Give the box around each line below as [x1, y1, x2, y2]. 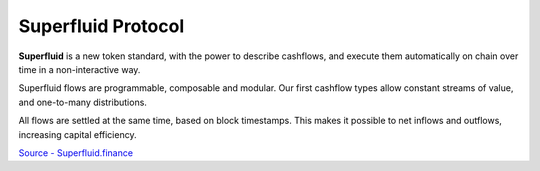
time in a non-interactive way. [18, 63, 141, 75]
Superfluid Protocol [18, 15, 185, 37]
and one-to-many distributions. [18, 96, 147, 108]
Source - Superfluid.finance [18, 146, 134, 159]
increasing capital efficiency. [18, 128, 137, 140]
